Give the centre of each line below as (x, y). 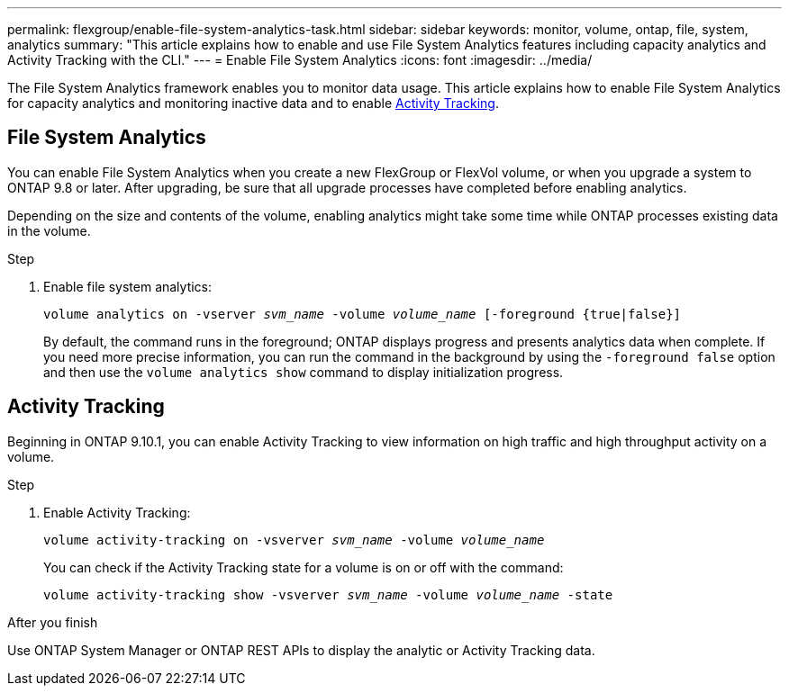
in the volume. (49, 230)
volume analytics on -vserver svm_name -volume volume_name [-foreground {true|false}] (363, 314)
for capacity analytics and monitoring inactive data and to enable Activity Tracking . (253, 103)
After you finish (53, 622)
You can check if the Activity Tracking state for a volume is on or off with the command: (304, 567)
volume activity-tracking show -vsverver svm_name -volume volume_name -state (328, 594)
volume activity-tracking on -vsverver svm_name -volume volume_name (294, 540)
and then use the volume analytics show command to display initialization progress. (304, 372)
